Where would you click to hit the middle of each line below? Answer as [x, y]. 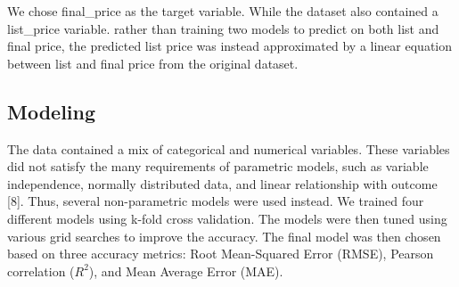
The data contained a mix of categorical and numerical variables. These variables [229, 148]
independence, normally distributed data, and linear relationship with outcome [222, 183]
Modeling [52, 111]
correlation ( [41, 271]
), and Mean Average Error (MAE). [186, 271]
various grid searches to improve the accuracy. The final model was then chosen [224, 236]
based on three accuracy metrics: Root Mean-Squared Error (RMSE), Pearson [221, 254]
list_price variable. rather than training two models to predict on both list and [223, 28]
